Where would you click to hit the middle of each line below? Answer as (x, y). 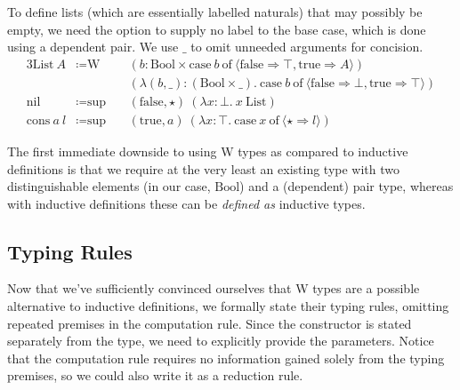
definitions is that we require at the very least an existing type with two (204, 168)
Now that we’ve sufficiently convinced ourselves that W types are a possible (214, 288)
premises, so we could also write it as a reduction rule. (155, 375)
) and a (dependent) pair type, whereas (347, 186)
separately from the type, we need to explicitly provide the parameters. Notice (221, 341)
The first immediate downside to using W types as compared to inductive (208, 151)
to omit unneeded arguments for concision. (307, 47)
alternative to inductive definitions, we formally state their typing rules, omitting (228, 306)
